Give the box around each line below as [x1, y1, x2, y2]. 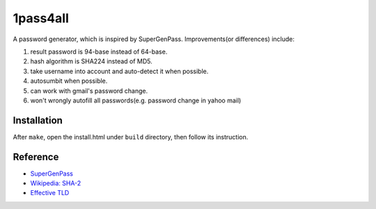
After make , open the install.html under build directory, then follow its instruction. [13, 132, 249, 141]
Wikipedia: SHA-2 [30, 179, 81, 187]
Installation [13, 114, 63, 126]
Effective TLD [30, 189, 70, 197]
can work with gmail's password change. [30, 86, 148, 95]
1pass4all [13, 10, 69, 26]
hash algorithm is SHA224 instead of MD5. [30, 57, 152, 65]
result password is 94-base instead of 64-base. [30, 47, 168, 56]
